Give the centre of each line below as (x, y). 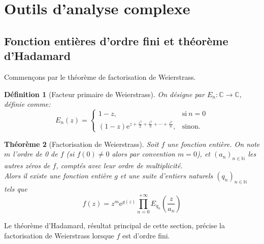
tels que (16, 188)
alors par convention (143, 154)
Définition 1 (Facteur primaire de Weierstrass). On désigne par (104, 94)
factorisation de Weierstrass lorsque (59, 235)
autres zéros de (27, 165)
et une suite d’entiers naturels (167, 175)
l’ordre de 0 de (35, 154)
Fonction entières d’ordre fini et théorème (116, 40)
